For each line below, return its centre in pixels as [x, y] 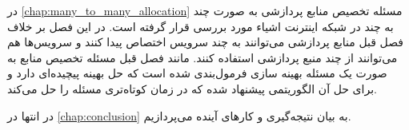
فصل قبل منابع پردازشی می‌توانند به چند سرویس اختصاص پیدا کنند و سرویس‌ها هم [206, 42]
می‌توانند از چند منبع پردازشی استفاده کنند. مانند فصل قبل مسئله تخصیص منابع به [202, 57]
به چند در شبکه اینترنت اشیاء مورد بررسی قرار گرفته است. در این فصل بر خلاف [200, 26]
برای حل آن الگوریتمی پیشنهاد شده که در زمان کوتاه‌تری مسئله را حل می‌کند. [192, 88]
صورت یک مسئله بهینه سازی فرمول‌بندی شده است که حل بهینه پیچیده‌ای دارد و [197, 73]
